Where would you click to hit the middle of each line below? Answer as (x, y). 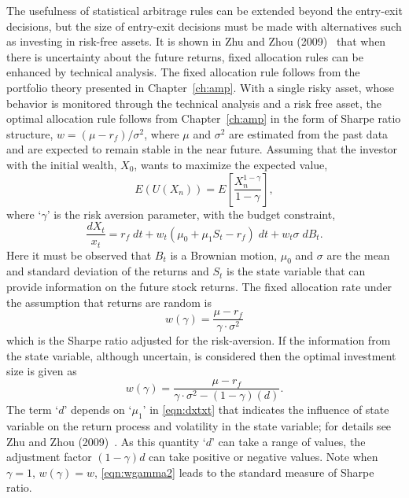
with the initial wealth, (62, 164)
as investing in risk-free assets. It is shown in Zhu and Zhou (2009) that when (196, 41)
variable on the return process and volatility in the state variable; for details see (199, 425)
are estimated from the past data (309, 133)
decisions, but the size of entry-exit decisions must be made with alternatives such (204, 26)
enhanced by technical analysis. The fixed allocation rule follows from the (183, 72)
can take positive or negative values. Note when (263, 457)
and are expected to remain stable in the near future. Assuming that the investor (202, 149)
